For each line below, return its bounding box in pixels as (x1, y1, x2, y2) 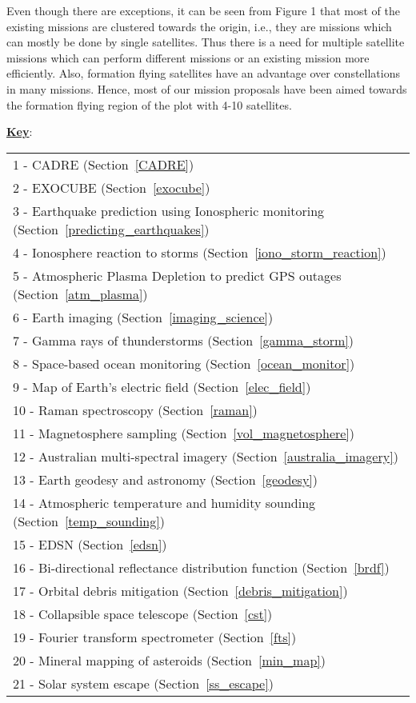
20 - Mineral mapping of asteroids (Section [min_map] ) (13, 650, 326, 669)
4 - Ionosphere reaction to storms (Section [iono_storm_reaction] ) (13, 242, 386, 262)
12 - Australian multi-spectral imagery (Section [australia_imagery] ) (13, 446, 398, 465)
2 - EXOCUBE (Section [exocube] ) (13, 178, 210, 197)
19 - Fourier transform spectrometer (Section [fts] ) (13, 627, 297, 646)
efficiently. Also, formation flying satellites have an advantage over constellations (6, 65, 400, 82)
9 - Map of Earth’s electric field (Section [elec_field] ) (13, 377, 311, 396)
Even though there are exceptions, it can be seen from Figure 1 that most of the (6, 2, 400, 18)
